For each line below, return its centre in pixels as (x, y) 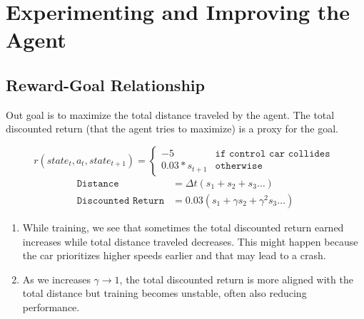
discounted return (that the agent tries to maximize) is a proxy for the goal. (172, 129)
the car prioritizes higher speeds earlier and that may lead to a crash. (174, 255)
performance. (51, 307)
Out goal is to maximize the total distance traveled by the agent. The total (170, 114)
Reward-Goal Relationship (105, 84)
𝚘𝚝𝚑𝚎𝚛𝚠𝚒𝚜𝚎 (239, 166)
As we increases (56, 279)
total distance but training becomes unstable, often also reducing (165, 293)
